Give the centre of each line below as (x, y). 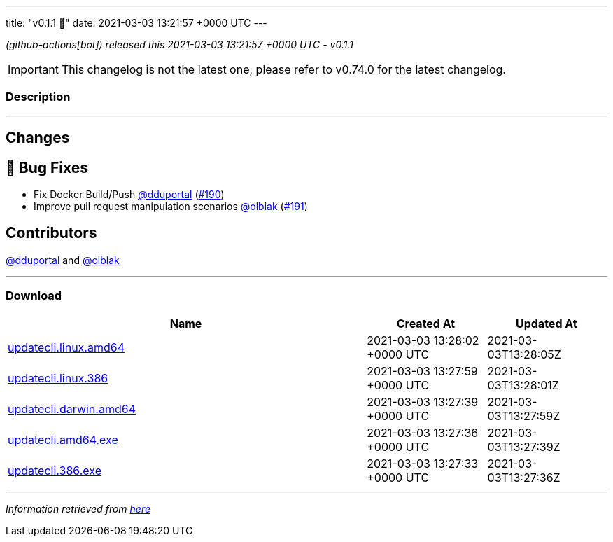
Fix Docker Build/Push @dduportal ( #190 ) (129, 195)
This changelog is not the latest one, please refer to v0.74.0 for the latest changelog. (283, 69)
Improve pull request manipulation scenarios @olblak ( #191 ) (171, 207)
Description (38, 97)
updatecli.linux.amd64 (66, 347)
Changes (38, 138)
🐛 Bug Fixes (47, 167)
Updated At (546, 323)
